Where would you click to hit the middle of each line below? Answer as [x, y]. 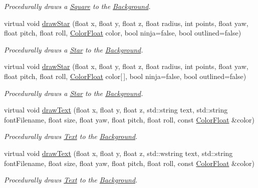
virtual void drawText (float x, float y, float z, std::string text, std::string [116, 110]
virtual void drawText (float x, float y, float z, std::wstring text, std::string [118, 153]
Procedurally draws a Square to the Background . [77, 6]
